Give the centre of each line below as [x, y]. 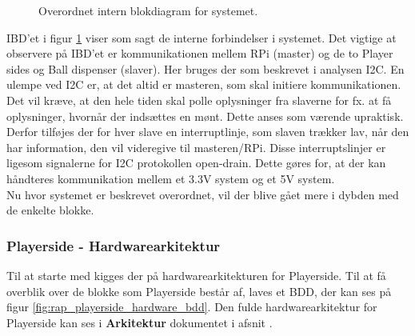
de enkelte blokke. [50, 210]
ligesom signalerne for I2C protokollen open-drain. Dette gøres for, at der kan [196, 163]
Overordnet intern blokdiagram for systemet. [148, 10]
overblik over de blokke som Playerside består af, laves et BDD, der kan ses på [199, 291]
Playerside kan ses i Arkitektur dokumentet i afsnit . [140, 322]
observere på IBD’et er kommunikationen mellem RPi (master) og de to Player [200, 53]
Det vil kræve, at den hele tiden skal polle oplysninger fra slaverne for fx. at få [199, 100]
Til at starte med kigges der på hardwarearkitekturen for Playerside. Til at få [196, 275]
